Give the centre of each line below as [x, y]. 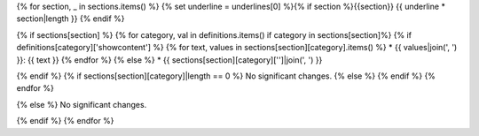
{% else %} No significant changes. [82, 104]
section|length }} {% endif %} [71, 19]
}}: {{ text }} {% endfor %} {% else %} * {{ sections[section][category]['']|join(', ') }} [169, 60]
